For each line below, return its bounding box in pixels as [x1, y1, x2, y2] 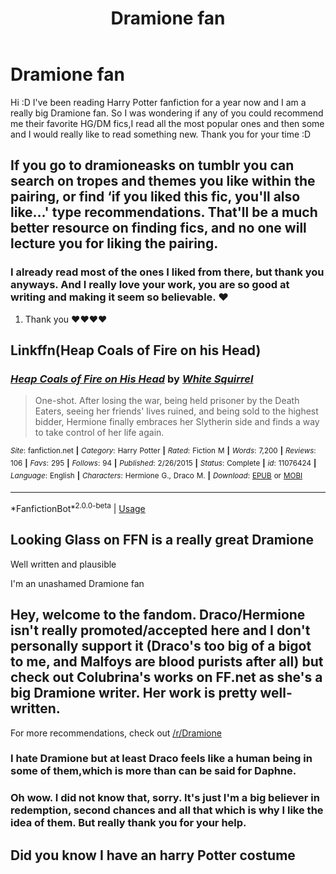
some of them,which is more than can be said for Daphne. [10, 764, 297, 778]
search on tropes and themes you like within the [10, 173, 316, 190]
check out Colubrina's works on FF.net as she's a [10, 669, 323, 686]
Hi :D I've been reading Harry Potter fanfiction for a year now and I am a [10, 96, 307, 108]
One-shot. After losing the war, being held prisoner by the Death [34, 395, 300, 407]
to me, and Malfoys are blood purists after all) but [10, 653, 324, 671]
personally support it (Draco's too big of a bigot [10, 638, 312, 655]
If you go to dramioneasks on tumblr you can [10, 157, 295, 174]
